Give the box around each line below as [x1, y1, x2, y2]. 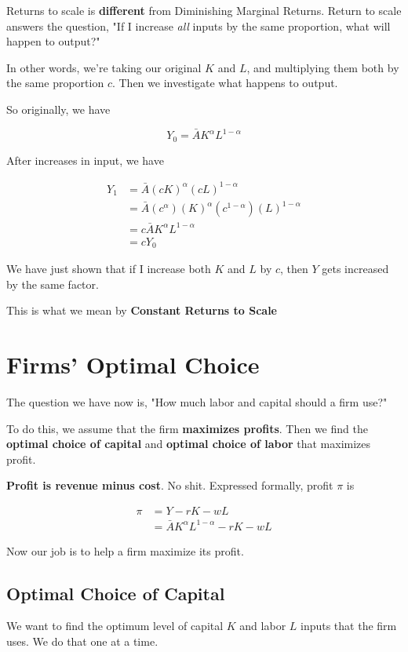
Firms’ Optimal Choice [6, 348, 260, 381]
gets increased [322, 260, 389, 277]
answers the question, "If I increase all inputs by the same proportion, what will [6, 17, 391, 34]
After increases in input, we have [6, 151, 164, 168]
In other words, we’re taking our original [6, 59, 202, 75]
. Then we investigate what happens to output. [111, 75, 338, 91]
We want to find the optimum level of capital [6, 617, 224, 634]
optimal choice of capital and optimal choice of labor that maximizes [6, 435, 371, 452]
